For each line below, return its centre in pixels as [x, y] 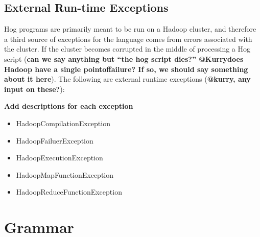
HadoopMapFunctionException [65, 174]
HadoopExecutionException [60, 158]
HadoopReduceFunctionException [69, 192]
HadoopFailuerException [55, 140]
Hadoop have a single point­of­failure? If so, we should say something [126, 69]
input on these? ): [34, 89]
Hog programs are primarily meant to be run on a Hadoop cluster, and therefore [130, 29]
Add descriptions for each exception [69, 106]
